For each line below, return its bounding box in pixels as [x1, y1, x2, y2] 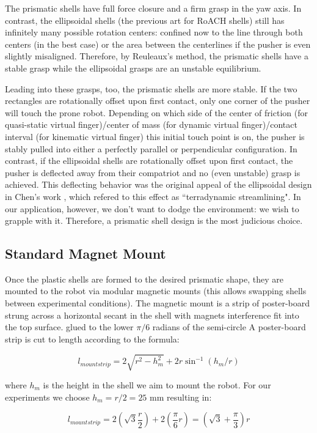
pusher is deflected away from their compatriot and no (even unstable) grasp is [5, 166, 301, 179]
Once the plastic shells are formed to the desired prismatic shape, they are [5, 272, 284, 285]
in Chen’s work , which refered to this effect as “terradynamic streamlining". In [5, 190, 301, 202]
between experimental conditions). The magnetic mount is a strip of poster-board [5, 297, 310, 309]
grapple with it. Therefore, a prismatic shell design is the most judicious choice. [5, 214, 303, 227]
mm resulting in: [150, 390, 212, 403]
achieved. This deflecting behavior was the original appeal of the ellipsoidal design [5, 178, 312, 191]
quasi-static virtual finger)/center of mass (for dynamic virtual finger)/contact [5, 118, 297, 131]
